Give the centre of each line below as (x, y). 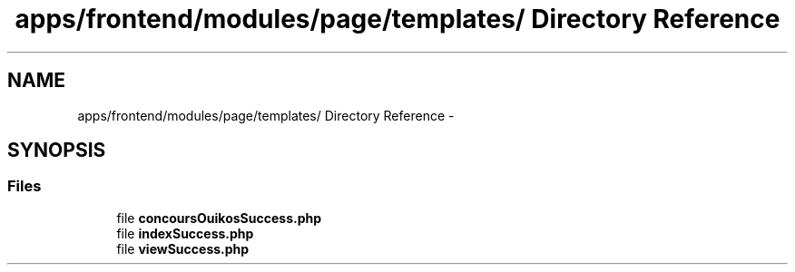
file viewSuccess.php (183, 248)
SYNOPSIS (57, 151)
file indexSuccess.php (185, 233)
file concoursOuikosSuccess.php (219, 218)
